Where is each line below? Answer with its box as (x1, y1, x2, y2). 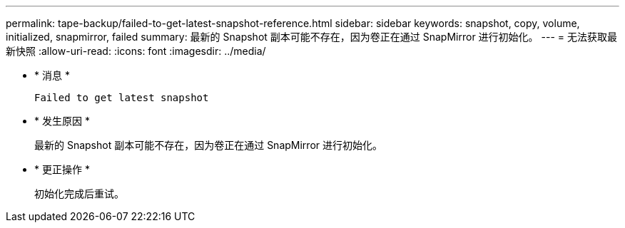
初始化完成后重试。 (34, 187, 124, 199)
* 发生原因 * (34, 115, 90, 127)
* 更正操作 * (34, 163, 90, 175)
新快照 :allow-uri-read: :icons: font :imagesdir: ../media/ (6, 45, 266, 57)
